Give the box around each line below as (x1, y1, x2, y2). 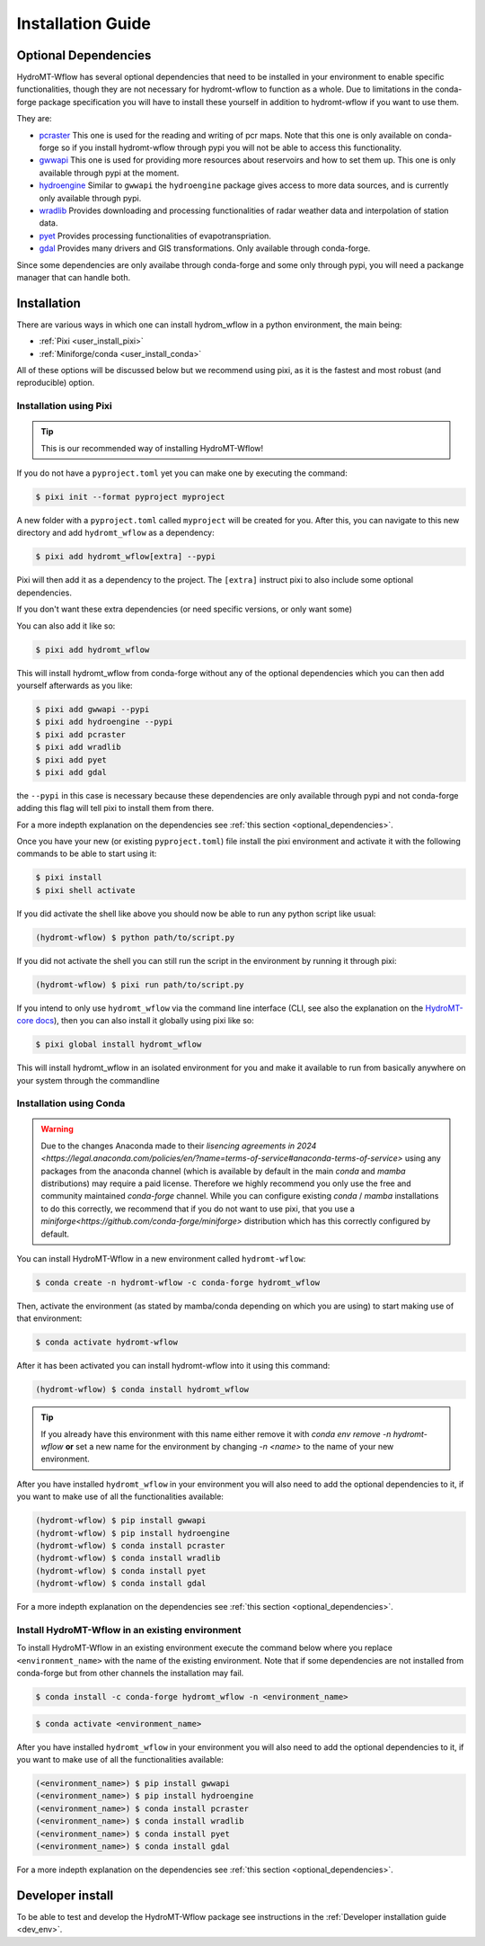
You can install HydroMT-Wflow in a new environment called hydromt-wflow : (16, 1253, 306, 1263)
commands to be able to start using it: (16, 848, 157, 859)
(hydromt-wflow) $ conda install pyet (35, 1566, 207, 1576)
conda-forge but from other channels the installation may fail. (16, 1668, 244, 1679)
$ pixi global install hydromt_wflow (35, 1040, 202, 1049)
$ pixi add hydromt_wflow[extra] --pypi (35, 551, 216, 562)
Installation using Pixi (16, 400, 112, 413)
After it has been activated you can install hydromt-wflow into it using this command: (16, 1361, 331, 1371)
